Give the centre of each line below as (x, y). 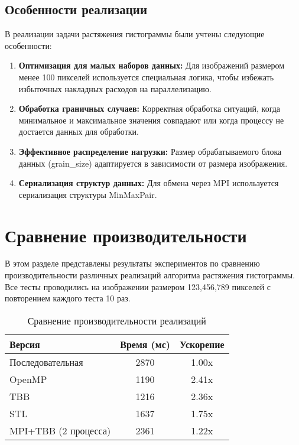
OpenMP (28, 379)
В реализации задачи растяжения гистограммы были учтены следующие (135, 34)
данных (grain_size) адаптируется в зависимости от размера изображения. (153, 163)
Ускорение (202, 344)
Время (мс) (145, 344)
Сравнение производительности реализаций (117, 320)
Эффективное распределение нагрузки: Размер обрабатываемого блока (150, 151)
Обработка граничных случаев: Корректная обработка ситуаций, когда (149, 108)
